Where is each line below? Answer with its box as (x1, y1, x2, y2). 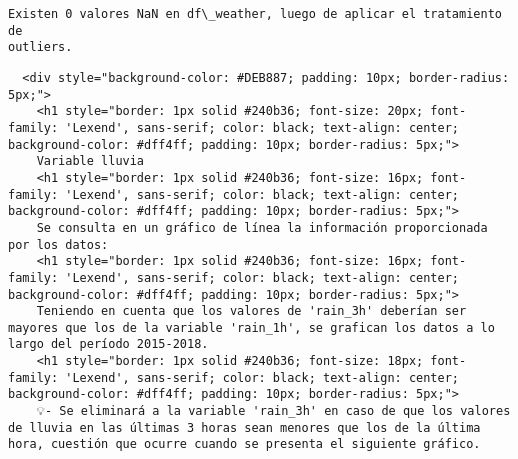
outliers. (8, 40, 73, 55)
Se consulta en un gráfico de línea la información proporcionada (36, 220, 488, 235)
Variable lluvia (36, 154, 145, 169)
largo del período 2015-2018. (8, 337, 209, 352)
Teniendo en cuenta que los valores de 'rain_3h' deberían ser (36, 304, 467, 319)
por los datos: (8, 237, 109, 252)
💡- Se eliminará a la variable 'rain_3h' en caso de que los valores (36, 404, 511, 419)
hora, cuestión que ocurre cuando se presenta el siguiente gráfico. (8, 437, 481, 452)
